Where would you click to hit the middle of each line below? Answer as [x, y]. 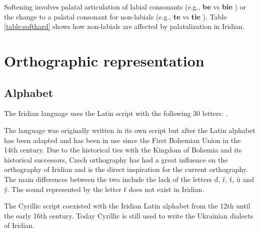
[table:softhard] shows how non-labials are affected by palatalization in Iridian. [124, 26]
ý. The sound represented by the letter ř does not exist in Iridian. [104, 189]
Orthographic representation [104, 60]
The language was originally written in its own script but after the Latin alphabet [130, 130]
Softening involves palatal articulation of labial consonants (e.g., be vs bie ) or [125, 6]
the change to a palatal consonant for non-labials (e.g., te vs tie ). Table [115, 16]
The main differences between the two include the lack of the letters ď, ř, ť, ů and [129, 179]
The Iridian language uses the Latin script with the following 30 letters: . [116, 113]
